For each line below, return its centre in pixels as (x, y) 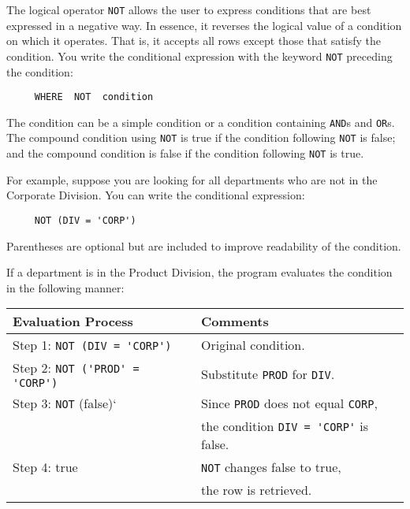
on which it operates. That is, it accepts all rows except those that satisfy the (194, 41)
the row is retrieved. (257, 490)
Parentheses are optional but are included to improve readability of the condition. (204, 245)
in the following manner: (65, 287)
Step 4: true (45, 467)
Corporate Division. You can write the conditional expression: (156, 195)
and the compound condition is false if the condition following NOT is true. (185, 153)
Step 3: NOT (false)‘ (65, 403)
